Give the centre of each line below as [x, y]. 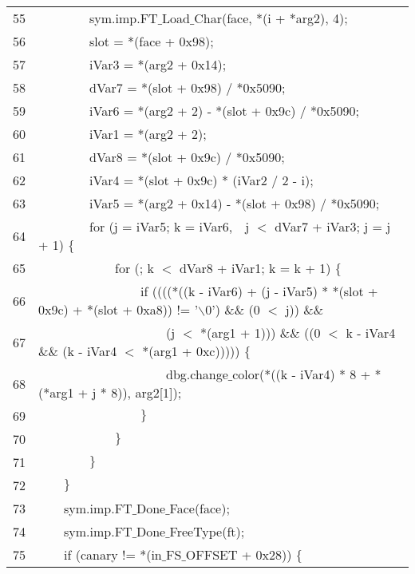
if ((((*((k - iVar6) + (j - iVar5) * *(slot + [259, 291]
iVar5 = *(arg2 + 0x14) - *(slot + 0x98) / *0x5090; [235, 203]
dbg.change [197, 374]
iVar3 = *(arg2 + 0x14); [158, 64]
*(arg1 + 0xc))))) [191, 351]
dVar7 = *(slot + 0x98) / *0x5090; [188, 87]
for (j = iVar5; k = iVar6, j [170, 226]
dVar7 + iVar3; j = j [333, 226]
